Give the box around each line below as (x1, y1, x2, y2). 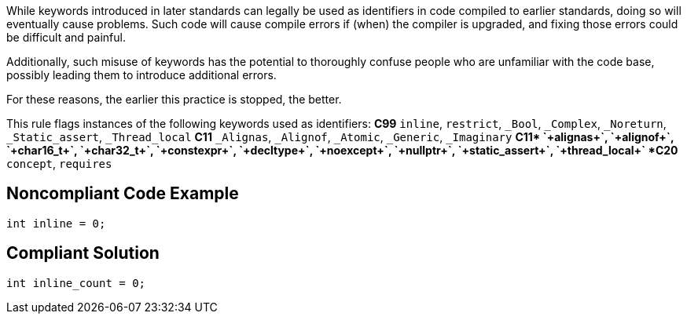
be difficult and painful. (6, 31, 126, 44)
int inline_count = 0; (6, 276, 146, 289)
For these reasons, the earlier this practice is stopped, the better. (6, 93, 342, 106)
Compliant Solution (6, 243, 160, 264)
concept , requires (6, 157, 112, 170)
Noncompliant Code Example (6, 184, 239, 204)
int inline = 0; (6, 216, 106, 230)
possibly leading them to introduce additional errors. (6, 68, 277, 82)
